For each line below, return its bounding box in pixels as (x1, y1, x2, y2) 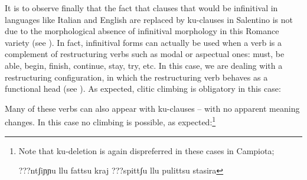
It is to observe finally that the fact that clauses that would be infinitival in (5, 2, 278, 14)
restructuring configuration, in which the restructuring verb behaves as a (5, 71, 268, 83)
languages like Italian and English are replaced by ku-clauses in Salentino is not (5, 13, 293, 25)
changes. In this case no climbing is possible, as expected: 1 (5, 114, 216, 128)
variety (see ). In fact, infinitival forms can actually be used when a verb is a (5, 36, 282, 48)
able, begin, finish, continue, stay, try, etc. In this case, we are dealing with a (5, 59, 283, 71)
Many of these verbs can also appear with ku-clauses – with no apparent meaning (5, 102, 300, 114)
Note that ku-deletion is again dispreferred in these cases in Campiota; (18, 144, 275, 156)
